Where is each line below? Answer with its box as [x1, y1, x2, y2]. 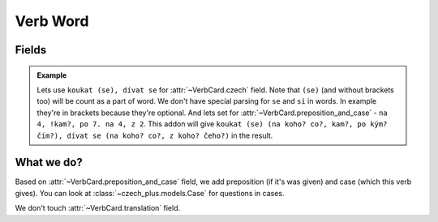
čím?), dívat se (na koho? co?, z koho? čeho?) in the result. [36, 130, 273, 140]
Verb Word [15, 12, 89, 30]
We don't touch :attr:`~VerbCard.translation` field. [15, 203, 181, 213]
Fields [15, 43, 47, 57]
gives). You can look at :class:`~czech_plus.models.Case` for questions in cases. [15, 188, 285, 198]
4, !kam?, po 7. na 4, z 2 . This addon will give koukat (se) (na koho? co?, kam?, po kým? [36, 119, 388, 129]
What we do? [15, 156, 83, 169]
